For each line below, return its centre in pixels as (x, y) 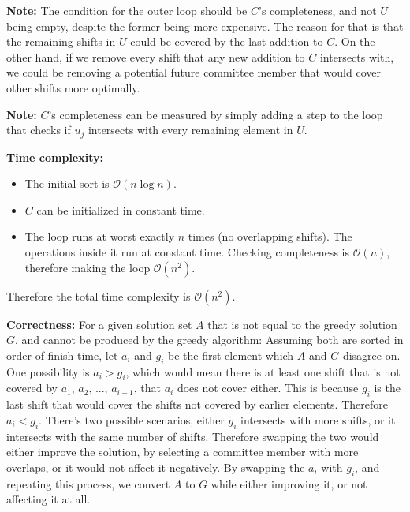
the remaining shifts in (61, 41)
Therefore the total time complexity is (99, 295)
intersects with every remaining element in (190, 130)
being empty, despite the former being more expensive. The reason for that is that (205, 26)
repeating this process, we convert (88, 483)
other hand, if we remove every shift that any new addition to (156, 56)
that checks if (39, 130)
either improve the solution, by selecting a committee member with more (183, 452)
